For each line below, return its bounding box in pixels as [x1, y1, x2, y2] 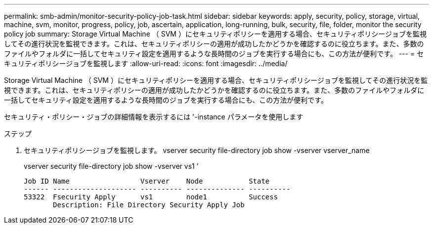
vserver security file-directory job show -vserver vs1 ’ [24, 162, 199, 170]
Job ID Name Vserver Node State [24, 177, 270, 185]
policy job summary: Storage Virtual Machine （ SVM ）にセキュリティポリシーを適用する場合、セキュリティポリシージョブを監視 [4, 30, 427, 38]
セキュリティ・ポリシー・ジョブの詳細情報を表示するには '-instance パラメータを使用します [4, 113, 303, 121]
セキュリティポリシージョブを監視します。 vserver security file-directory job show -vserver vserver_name [24, 146, 370, 154]
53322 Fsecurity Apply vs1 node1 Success [24, 193, 278, 201]
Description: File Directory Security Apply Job [53, 201, 245, 209]
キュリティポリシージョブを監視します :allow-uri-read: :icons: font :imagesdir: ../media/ [4, 59, 288, 68]
